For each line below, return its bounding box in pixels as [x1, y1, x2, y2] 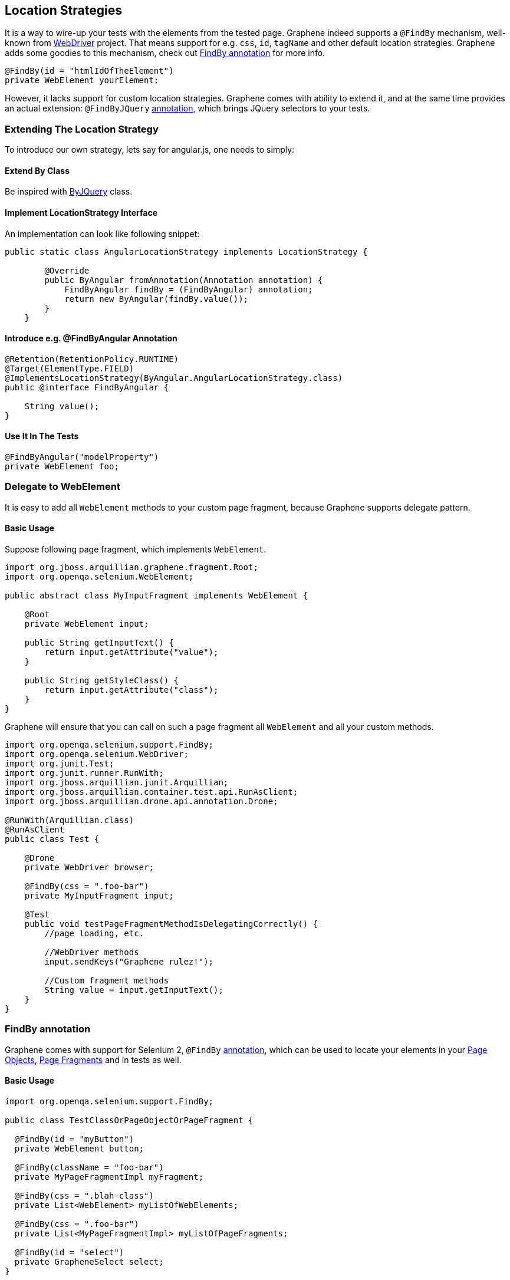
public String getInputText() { [24, 638, 174, 648]
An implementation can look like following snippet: [5, 228, 200, 239]
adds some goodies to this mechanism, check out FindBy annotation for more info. [5, 48, 325, 58]
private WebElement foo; [5, 462, 119, 472]
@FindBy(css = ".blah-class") [14, 1190, 154, 1200]
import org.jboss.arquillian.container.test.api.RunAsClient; [5, 787, 298, 797]
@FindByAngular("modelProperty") [5, 452, 159, 462]
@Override [44, 265, 90, 275]
